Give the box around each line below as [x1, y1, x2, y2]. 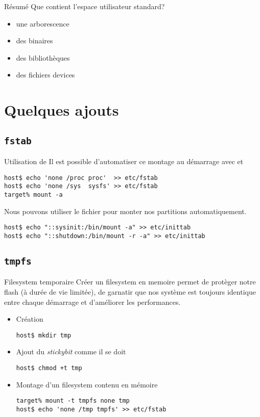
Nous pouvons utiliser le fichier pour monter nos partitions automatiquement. [4, 205, 247, 216]
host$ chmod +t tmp [16, 364, 82, 372]
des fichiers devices [16, 69, 75, 80]
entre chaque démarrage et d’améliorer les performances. [4, 296, 181, 307]
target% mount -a [4, 191, 63, 199]
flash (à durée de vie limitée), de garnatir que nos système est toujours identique [4, 286, 256, 297]
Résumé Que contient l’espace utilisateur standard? [4, 1, 165, 11]
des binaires [16, 35, 53, 46]
